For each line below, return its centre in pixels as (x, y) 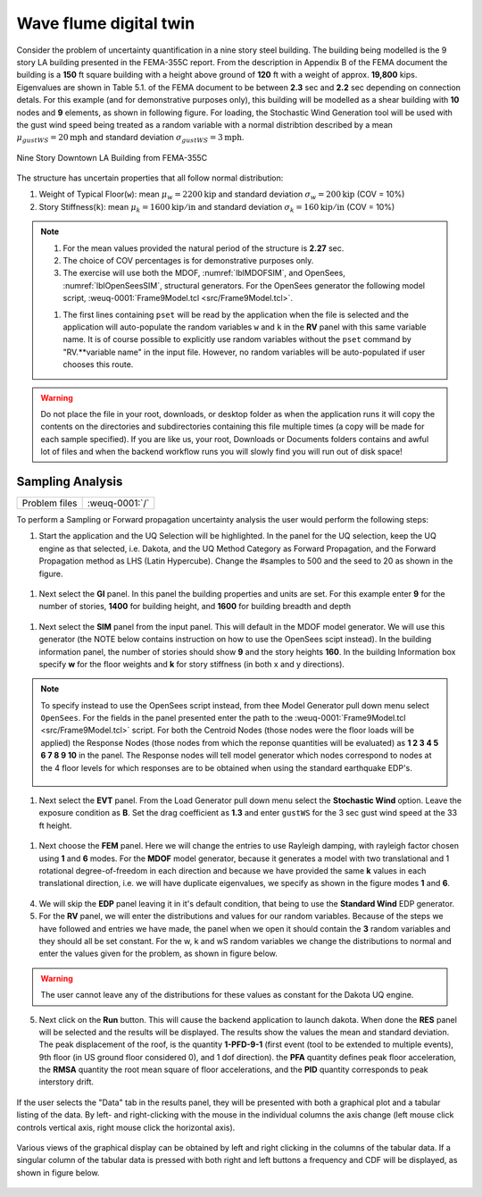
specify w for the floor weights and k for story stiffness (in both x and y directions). (192, 664)
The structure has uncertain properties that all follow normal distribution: (150, 178)
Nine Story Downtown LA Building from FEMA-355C (112, 157)
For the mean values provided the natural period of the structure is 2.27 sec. (204, 248)
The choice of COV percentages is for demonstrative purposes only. (188, 261)
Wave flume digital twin (106, 23)
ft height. (55, 825)
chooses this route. (98, 364)
